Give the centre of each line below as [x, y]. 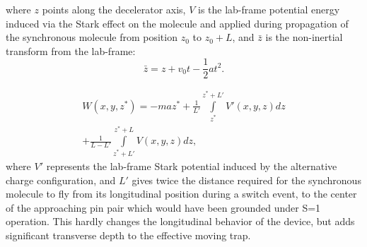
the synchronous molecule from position [92, 37]
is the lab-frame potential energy [269, 9]
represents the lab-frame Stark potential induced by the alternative [192, 165]
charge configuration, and [61, 180]
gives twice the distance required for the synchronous [246, 180]
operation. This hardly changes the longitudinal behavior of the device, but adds [180, 221]
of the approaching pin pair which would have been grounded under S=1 [163, 207]
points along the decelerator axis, [114, 9]
